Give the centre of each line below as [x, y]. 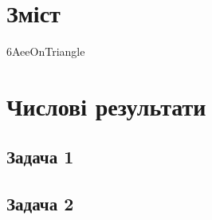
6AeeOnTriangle [46, 51]
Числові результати [106, 106]
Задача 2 [40, 204]
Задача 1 [40, 157]
